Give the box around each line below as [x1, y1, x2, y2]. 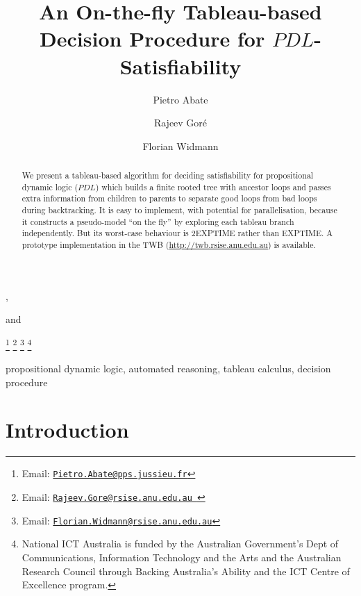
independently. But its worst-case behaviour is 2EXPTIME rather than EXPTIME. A [22, 227, 333, 239]
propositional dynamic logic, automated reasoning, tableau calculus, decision [6, 361, 331, 376]
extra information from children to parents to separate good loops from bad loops [22, 192, 317, 204]
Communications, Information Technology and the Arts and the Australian [22, 549, 342, 564]
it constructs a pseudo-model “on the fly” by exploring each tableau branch [22, 215, 294, 227]
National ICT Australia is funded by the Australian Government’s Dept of [22, 536, 339, 551]
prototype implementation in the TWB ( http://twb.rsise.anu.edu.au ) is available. [22, 239, 316, 251]
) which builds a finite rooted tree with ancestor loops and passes [95, 181, 331, 192]
